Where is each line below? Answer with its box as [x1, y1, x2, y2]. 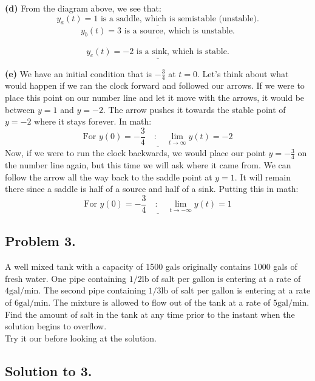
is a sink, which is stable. [136, 47, 229, 56]
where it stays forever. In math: [34, 115, 152, 128]
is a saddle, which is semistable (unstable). [100, 14, 259, 23]
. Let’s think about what [197, 67, 289, 80]
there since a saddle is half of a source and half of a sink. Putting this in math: [5, 182, 299, 195]
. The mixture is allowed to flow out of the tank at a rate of [48, 296, 271, 308]
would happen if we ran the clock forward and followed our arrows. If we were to [5, 79, 305, 92]
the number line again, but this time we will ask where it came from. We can [5, 158, 291, 171]
